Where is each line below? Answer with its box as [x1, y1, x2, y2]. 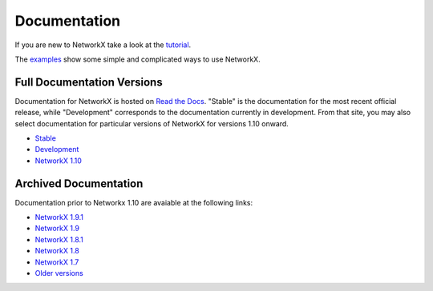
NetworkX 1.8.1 [34, 234, 84, 244]
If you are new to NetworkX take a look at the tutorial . [14, 40, 192, 50]
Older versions [34, 269, 83, 278]
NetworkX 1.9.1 [34, 213, 84, 222]
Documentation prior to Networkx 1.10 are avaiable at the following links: [14, 197, 253, 207]
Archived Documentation [14, 177, 144, 190]
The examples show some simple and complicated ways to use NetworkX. [14, 54, 261, 64]
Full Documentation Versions [14, 75, 164, 89]
